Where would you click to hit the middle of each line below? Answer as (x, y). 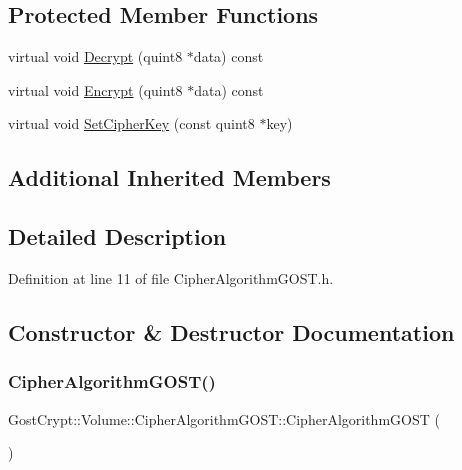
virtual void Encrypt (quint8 (95, 89)
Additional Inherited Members (169, 177)
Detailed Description (117, 236)
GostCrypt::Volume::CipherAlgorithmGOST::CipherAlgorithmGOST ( (224, 418)
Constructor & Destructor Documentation (231, 331)
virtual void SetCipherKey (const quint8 (131, 123)
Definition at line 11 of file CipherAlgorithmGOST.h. (171, 277)
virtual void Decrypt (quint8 (95, 56)
